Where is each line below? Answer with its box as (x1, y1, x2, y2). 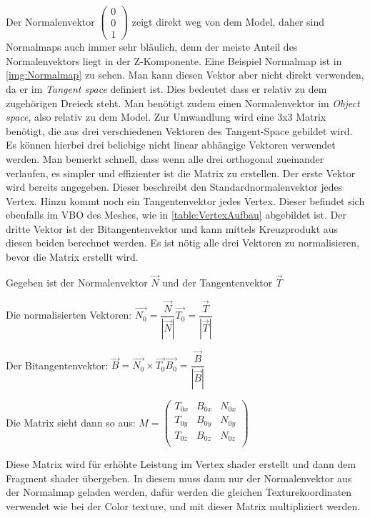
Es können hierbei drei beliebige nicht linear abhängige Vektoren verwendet (6, 137, 336, 152)
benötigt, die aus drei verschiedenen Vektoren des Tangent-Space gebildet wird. (6, 123, 353, 138)
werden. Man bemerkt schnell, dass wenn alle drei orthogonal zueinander (6, 151, 324, 166)
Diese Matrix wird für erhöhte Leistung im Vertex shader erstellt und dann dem (6, 457, 356, 472)
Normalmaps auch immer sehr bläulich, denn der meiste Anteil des (6, 39, 298, 54)
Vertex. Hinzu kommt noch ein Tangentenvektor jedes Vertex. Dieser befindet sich (6, 193, 365, 208)
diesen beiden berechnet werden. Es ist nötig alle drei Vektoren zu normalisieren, (6, 235, 360, 250)
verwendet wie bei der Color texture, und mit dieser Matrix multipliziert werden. (6, 499, 361, 514)
